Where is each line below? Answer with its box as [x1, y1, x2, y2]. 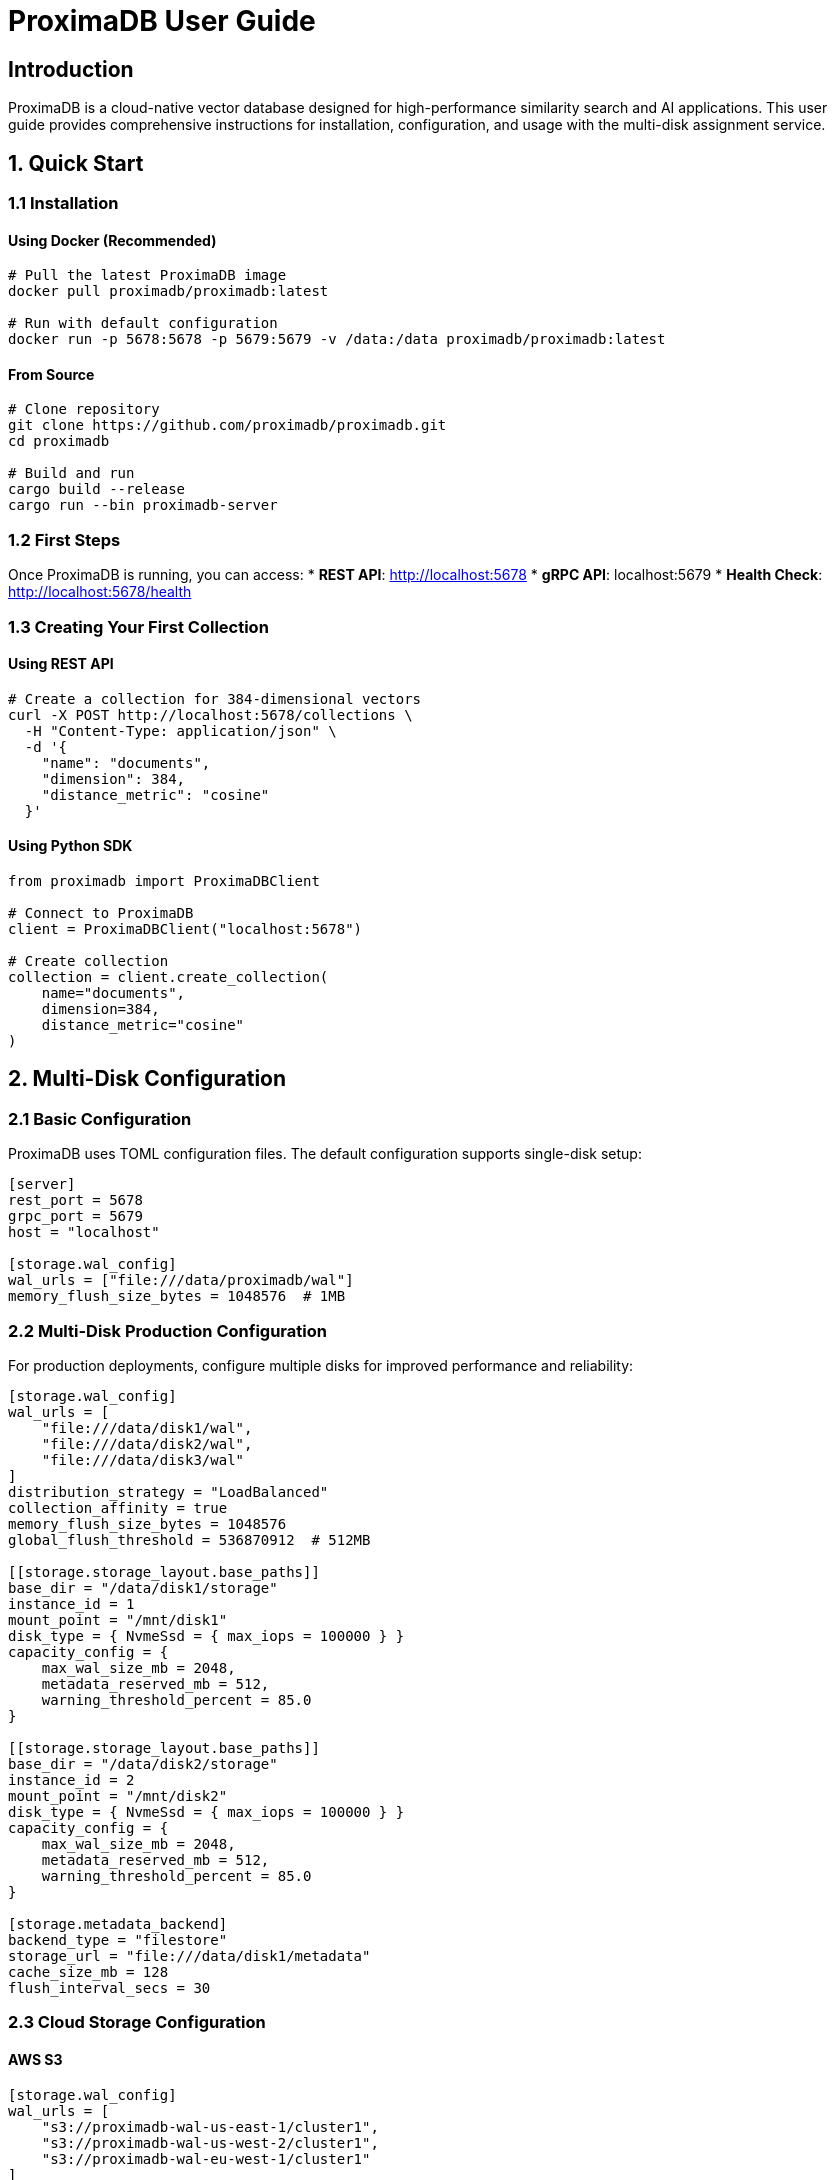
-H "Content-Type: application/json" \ [24, 722, 337, 739]
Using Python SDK [8, 837, 133, 855]
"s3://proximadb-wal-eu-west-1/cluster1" [41, 2150, 371, 2167]
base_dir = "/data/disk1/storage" [8, 1579, 278, 1596]
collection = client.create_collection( [8, 969, 329, 986]
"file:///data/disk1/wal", [41, 1419, 253, 1436]
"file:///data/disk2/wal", [41, 1435, 253, 1452]
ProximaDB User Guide [8, 4, 316, 38]
